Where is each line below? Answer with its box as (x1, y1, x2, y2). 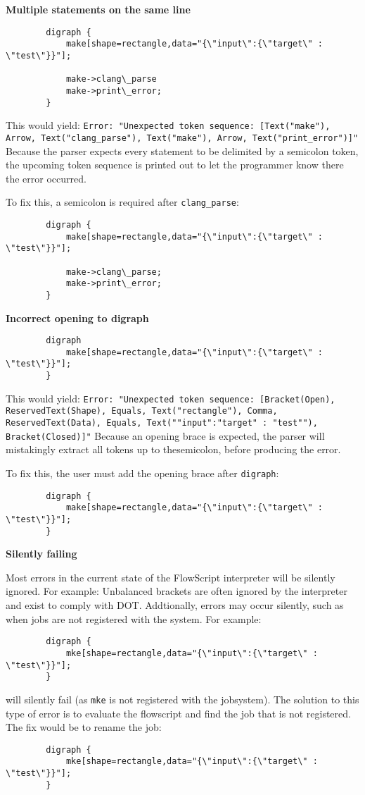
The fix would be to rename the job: (6, 720, 162, 734)
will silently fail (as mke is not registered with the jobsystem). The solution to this (6, 691, 359, 706)
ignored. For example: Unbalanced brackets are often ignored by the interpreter (6, 584, 347, 598)
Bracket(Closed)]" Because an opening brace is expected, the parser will (6, 428, 325, 443)
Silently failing (6, 546, 77, 561)
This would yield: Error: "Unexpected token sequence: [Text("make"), (6, 118, 331, 132)
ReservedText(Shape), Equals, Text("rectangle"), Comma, (6, 406, 278, 417)
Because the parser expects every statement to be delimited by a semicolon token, (6, 143, 359, 158)
